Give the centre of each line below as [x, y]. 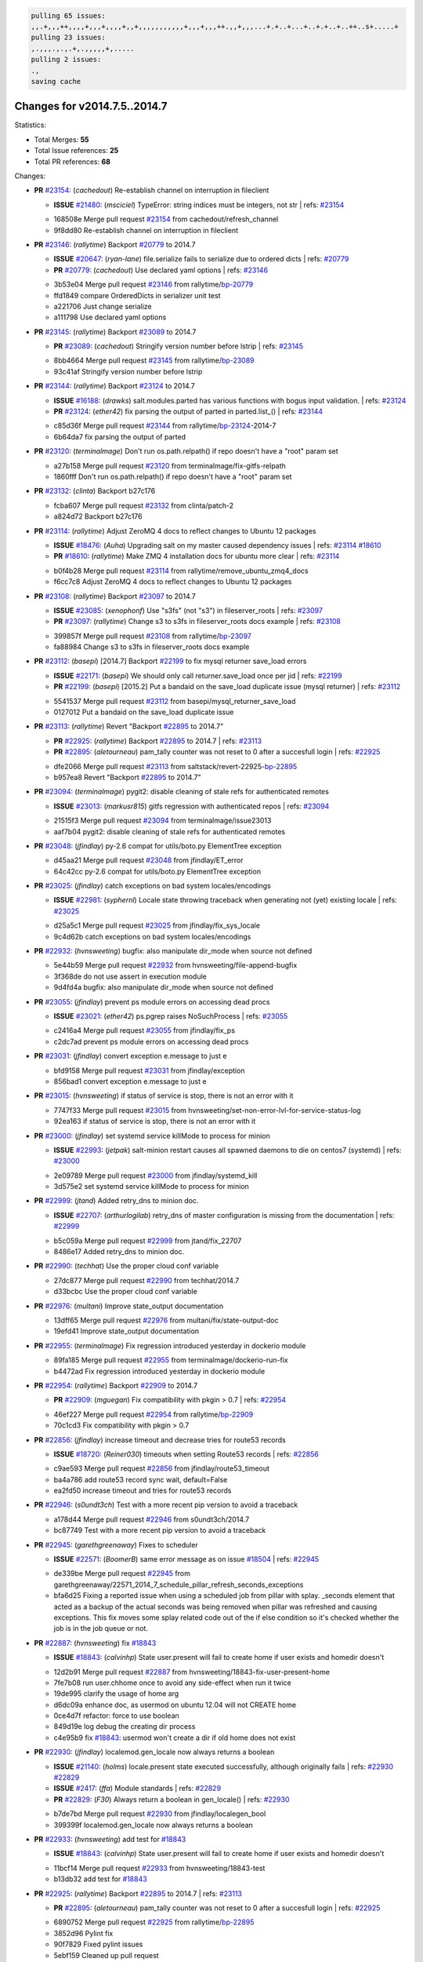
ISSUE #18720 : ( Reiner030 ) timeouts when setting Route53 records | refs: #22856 [186, 1454]
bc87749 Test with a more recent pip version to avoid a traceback [160, 1530]
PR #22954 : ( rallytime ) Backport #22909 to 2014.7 [116, 1385]
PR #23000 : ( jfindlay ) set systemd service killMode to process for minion [152, 1136]
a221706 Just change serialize [103, 306]
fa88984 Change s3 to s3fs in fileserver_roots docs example [152, 647]
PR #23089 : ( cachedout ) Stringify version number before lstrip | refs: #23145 [178, 346]
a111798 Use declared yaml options [110, 317]
